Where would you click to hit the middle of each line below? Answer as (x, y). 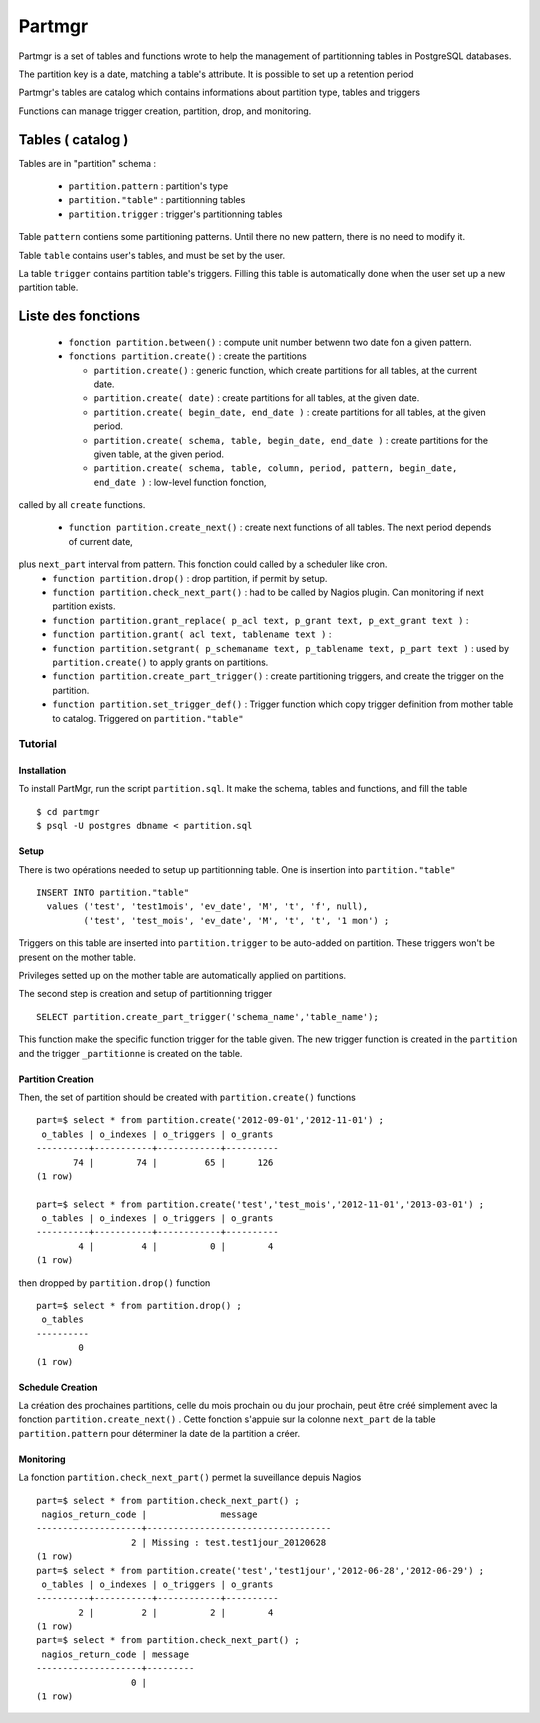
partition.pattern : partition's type (148, 186)
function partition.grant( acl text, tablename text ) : (192, 634)
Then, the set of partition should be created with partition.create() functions (187, 1097)
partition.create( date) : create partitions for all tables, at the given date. (256, 398)
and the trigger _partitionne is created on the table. (130, 1053)
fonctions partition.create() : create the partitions (187, 356)
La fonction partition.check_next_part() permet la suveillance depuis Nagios (190, 1477)
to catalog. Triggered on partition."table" (148, 718)
